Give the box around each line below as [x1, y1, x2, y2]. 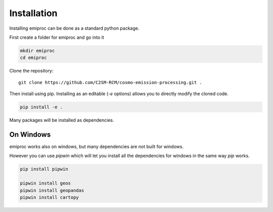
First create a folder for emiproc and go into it [9, 34, 104, 40]
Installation [9, 8, 58, 19]
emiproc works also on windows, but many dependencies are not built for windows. [9, 144, 184, 150]
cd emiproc [20, 55, 47, 60]
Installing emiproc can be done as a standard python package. [9, 25, 140, 31]
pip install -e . [20, 104, 63, 110]
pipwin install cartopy [20, 194, 79, 200]
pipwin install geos [20, 180, 71, 186]
